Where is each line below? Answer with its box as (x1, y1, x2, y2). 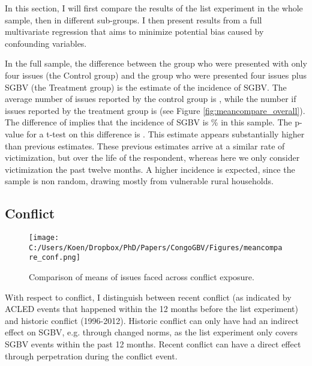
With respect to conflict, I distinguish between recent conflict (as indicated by (5, 290, 292, 303)
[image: (29, 233, 59, 242)
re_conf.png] (29, 253, 80, 262)
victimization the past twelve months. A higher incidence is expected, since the (5, 163, 295, 175)
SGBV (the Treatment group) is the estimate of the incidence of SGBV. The (5, 80, 287, 93)
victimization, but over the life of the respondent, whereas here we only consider (5, 151, 300, 164)
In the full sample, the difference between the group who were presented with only (5, 57, 307, 70)
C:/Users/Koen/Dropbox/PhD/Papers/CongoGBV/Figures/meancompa (29, 243, 283, 252)
